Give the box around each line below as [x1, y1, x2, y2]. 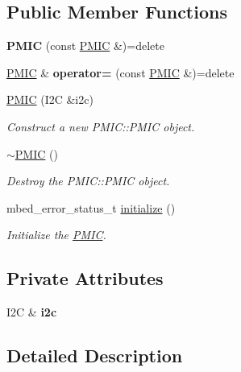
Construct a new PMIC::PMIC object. [6, 118, 195, 134]
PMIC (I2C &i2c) [6, 91, 93, 108]
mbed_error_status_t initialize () [6, 199, 176, 216]
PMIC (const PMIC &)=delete [6, 37, 164, 54]
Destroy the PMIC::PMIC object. [6, 172, 170, 189]
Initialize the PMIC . [6, 226, 106, 243]
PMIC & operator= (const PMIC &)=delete [6, 64, 235, 81]
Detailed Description [6, 343, 183, 368]
